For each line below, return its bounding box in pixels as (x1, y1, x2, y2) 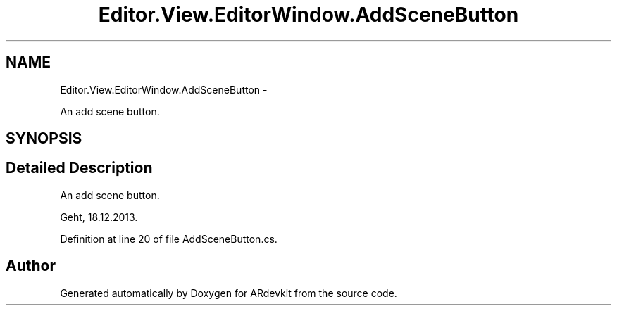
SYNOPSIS (6, 129, 82, 148)
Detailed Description (6, 159, 153, 177)
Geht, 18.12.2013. (60, 210, 138, 223)
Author (6, 257, 56, 275)
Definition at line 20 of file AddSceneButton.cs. (60, 232, 278, 245)
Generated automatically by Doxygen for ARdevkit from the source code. (60, 286, 397, 299)
